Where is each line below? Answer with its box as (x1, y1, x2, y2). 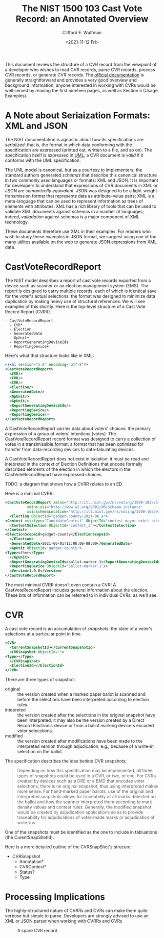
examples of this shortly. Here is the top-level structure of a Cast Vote (5, 304, 145, 309)
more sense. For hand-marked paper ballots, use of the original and (17, 788, 153, 794)
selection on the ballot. (17, 749, 63, 755)
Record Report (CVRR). (5, 308, 51, 314)
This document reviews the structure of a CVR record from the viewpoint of (5, 61, 157, 67)
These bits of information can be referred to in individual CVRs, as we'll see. (5, 592, 158, 598)
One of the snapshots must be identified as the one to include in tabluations (5, 829, 158, 835)
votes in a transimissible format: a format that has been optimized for (5, 441, 144, 447)
